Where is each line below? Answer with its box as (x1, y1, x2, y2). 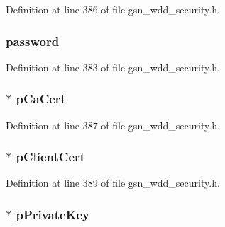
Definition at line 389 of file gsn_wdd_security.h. (6, 175, 220, 190)
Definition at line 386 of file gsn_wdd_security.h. (6, 2, 220, 16)
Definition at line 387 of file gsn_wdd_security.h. (6, 117, 220, 132)
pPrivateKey (16, 205, 89, 223)
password (6, 32, 60, 50)
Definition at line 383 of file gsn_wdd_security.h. (6, 59, 220, 74)
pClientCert (16, 148, 86, 165)
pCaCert (16, 90, 66, 107)
